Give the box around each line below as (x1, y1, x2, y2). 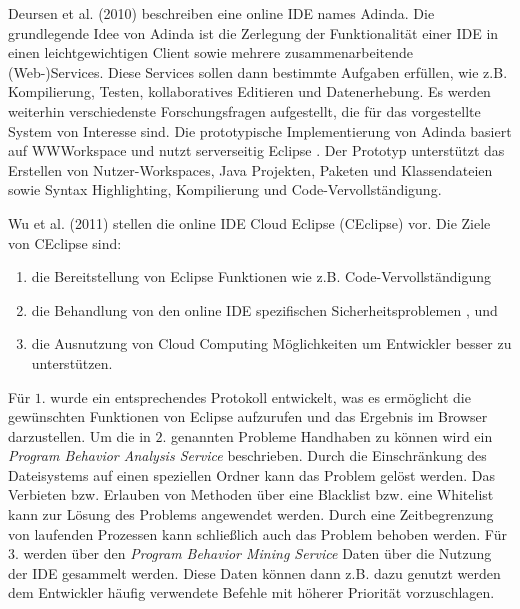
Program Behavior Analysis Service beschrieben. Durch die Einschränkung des (8, 445, 487, 466)
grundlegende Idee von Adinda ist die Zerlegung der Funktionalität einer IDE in (8, 22, 499, 43)
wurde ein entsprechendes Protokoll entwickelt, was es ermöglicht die (50, 386, 471, 407)
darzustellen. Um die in (8, 425, 151, 446)
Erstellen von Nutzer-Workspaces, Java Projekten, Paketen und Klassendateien (8, 159, 493, 180)
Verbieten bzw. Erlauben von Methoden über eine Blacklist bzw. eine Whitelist (8, 484, 494, 505)
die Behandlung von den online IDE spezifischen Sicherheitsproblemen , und (31, 299, 498, 320)
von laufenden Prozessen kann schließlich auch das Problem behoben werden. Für (8, 523, 507, 544)
